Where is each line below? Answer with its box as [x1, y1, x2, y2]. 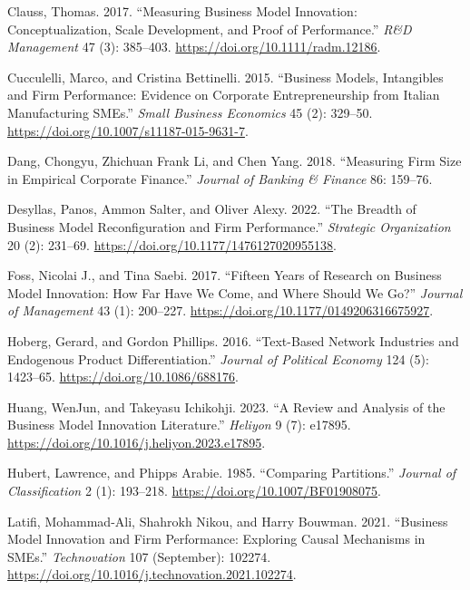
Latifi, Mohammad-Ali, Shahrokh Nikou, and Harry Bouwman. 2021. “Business [7, 511, 448, 530]
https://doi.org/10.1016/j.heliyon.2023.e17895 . [7, 432, 266, 451]
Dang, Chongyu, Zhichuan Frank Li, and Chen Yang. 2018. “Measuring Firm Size [7, 151, 462, 170]
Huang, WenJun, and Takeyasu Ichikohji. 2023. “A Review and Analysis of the [7, 397, 446, 416]
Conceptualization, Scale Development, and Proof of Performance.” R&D [7, 19, 412, 38]
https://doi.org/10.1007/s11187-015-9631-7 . [7, 121, 249, 140]
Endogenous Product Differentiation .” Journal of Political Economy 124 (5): [7, 349, 429, 368]
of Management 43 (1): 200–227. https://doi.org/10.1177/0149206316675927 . [7, 301, 434, 320]
